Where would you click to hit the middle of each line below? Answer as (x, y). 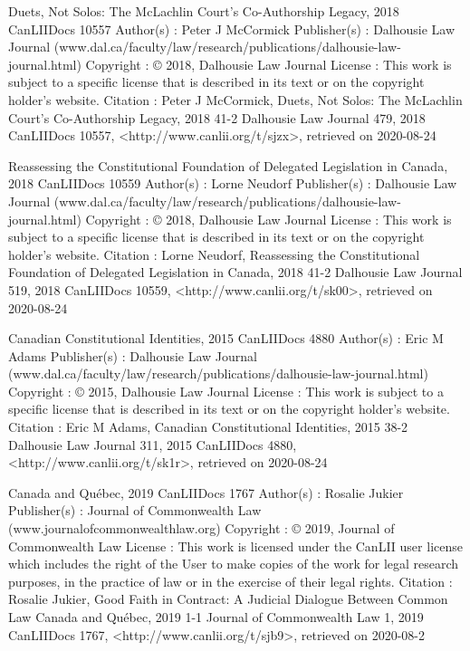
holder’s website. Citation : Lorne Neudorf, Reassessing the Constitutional (214, 254)
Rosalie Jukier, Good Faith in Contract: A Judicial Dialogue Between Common (228, 599)
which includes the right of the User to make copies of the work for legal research (234, 564)
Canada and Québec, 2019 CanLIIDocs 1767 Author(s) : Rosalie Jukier (206, 492)
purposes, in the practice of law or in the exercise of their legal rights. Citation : (230, 581)
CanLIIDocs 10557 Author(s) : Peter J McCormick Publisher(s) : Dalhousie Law (232, 29)
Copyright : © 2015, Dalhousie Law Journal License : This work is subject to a (226, 391)
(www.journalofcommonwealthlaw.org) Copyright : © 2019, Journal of (201, 528)
